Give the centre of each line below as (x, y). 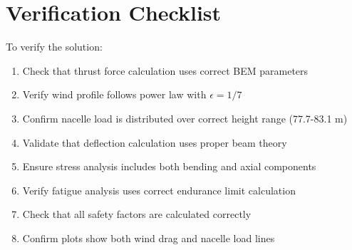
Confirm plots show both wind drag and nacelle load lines (149, 238)
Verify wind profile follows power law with (114, 94)
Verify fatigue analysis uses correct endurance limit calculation (159, 190)
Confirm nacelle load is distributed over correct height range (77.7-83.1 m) (185, 118)
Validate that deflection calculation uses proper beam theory (155, 142)
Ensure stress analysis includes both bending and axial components (169, 166)
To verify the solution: (54, 47)
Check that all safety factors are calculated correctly (137, 214)
